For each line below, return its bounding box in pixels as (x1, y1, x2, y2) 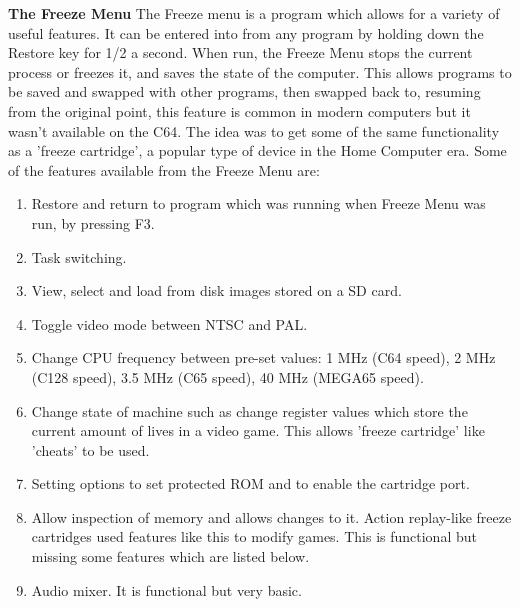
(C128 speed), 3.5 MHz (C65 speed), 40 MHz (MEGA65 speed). (31, 366, 424, 387)
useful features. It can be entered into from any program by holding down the (8, 22, 484, 43)
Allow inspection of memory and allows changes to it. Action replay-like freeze (31, 506, 512, 527)
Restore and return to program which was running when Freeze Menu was (31, 193, 486, 214)
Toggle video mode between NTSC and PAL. (31, 313, 308, 334)
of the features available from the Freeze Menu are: (8, 159, 320, 180)
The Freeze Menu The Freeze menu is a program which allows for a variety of (8, 3, 500, 23)
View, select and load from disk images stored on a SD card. (31, 280, 402, 301)
